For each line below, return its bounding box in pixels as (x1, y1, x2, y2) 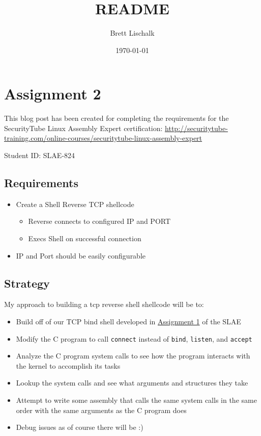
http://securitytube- (165, 122, 228, 133)
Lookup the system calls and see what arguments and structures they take (16, 377, 248, 388)
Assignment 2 (4, 83, 101, 104)
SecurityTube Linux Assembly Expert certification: (4, 122, 163, 133)
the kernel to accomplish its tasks (16, 360, 121, 371)
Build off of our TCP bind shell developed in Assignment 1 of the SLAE (16, 316, 241, 326)
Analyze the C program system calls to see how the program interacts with (16, 350, 250, 361)
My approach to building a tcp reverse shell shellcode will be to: (4, 299, 204, 310)
